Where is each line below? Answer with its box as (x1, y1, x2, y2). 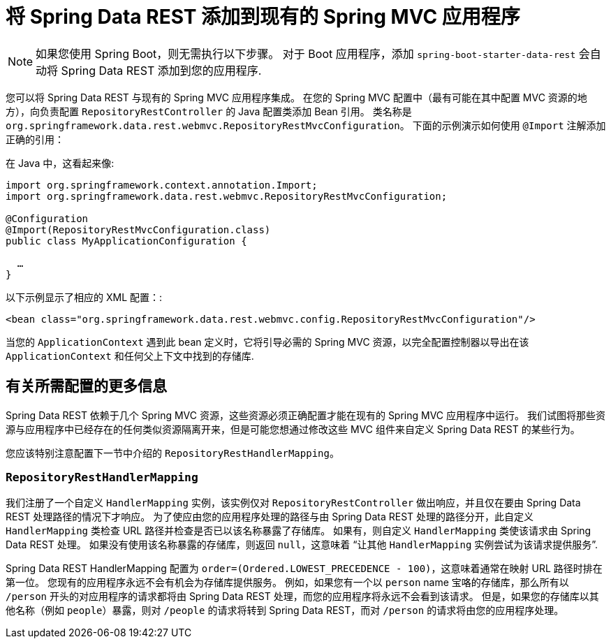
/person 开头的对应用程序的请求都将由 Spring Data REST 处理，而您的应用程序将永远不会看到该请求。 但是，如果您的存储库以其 (6, 590, 599, 603)
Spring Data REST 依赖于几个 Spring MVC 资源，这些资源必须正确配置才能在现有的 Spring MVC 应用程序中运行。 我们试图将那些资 (6, 409, 605, 421)
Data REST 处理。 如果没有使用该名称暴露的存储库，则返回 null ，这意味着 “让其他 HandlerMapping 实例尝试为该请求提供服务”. (6, 539, 598, 551)
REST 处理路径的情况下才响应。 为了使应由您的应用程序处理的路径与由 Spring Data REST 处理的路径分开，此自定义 (6, 511, 534, 523)
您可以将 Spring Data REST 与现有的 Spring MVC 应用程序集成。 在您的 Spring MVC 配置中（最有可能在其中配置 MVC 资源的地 (6, 91, 587, 103)
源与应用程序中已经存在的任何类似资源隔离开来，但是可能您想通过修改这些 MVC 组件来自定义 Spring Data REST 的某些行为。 (6, 423, 580, 435)
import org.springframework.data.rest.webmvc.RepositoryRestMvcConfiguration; (6, 190, 448, 202)
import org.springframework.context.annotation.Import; (6, 179, 318, 191)
